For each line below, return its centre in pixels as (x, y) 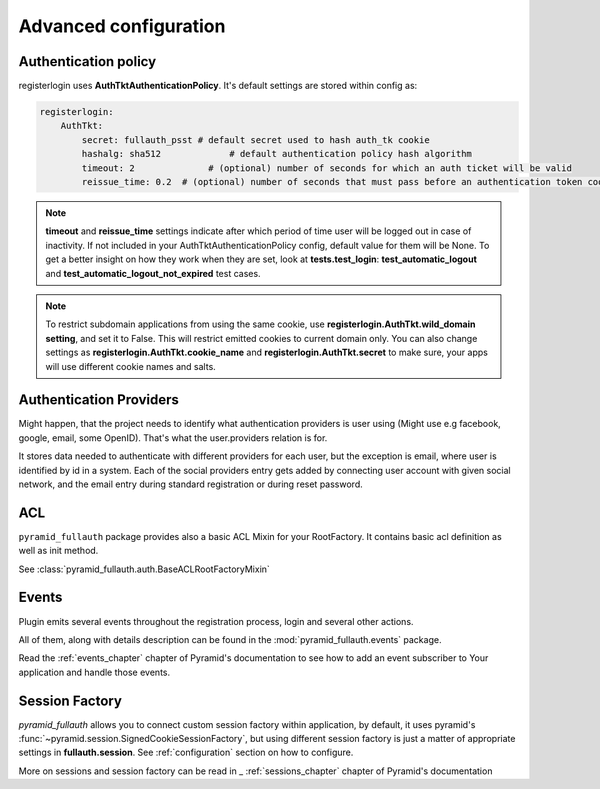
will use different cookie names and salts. (131, 366)
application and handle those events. (94, 672)
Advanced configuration (122, 26)
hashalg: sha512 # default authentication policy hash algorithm (276, 154)
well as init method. (58, 551)
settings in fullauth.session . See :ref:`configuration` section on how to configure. (186, 752)
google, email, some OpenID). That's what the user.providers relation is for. (173, 437)
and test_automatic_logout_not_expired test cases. (153, 273)
